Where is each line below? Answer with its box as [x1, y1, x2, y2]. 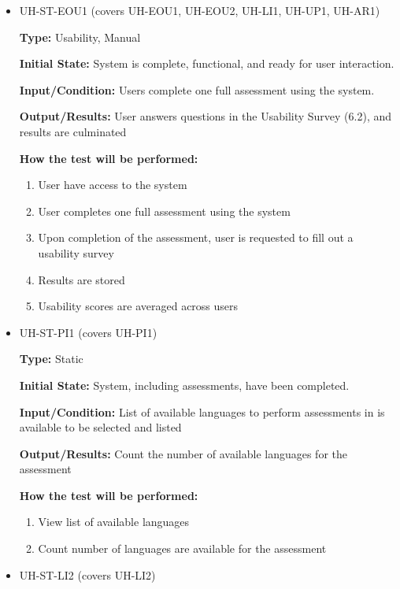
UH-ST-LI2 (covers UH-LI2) [19, 566, 156, 583]
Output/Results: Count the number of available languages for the [19, 445, 347, 461]
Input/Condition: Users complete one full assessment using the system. [19, 81, 375, 98]
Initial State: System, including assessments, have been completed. [19, 376, 350, 393]
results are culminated [19, 123, 127, 139]
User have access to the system [38, 176, 187, 193]
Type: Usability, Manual [19, 28, 141, 45]
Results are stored [38, 271, 125, 287]
